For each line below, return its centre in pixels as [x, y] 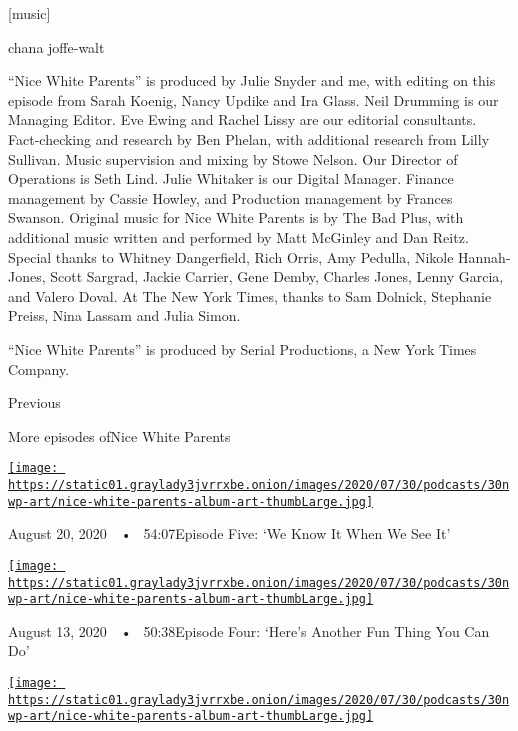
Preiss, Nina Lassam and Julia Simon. [124, 315]
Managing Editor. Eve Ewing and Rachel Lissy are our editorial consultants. [242, 119]
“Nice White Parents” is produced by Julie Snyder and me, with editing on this [252, 80]
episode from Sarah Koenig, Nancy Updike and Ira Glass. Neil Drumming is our [253, 99]
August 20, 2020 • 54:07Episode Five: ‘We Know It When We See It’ [229, 533]
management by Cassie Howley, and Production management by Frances [230, 197]
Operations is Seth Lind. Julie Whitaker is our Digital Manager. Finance [231, 178]
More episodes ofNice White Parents [119, 435]
